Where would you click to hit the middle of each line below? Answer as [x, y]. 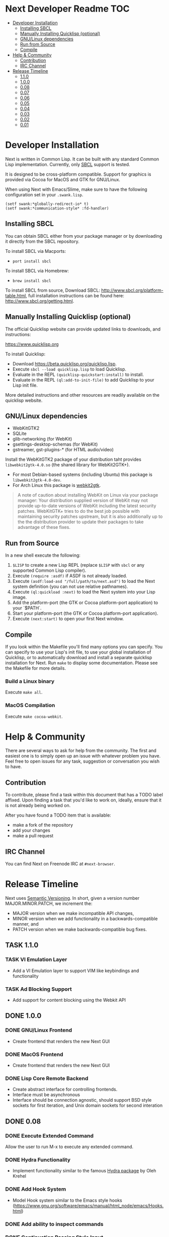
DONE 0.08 [23, 1121]
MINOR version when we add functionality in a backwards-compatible [85, 919]
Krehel [19, 1176]
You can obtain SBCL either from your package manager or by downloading [84, 236]
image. [20, 597]
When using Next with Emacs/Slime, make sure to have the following [76, 189]
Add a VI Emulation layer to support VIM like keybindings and [76, 971]
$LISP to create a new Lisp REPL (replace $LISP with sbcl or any [78, 565]
